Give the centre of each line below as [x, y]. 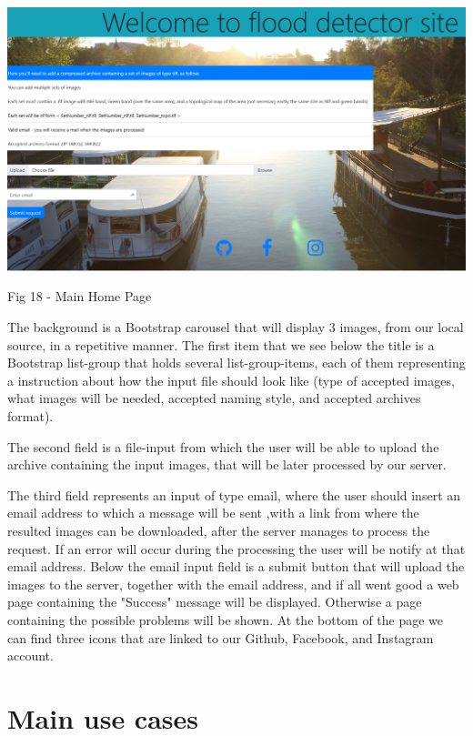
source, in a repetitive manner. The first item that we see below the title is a [221, 344]
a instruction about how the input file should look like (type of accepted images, [231, 380]
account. [30, 655]
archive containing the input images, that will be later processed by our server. [227, 464]
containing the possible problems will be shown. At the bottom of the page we [226, 619]
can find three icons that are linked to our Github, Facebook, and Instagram [221, 637]
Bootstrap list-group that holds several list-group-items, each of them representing [236, 363]
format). [30, 416]
